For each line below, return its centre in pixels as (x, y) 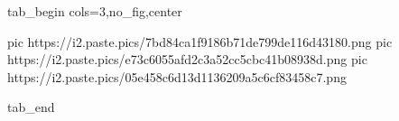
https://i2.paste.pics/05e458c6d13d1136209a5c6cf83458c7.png (177, 76)
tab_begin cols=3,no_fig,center (95, 11)
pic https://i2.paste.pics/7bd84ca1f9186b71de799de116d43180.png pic (200, 41)
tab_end (31, 107)
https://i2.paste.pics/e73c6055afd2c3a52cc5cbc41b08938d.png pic (187, 59)
